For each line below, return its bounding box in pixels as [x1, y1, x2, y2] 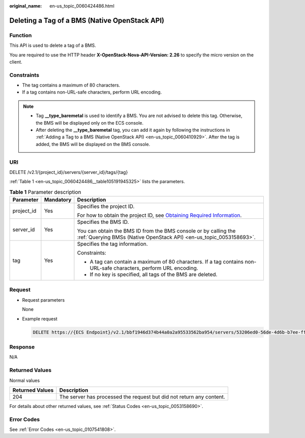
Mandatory [44, 196, 72, 203]
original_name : [9, 3, 42, 9]
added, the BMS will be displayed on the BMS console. [36, 141, 150, 147]
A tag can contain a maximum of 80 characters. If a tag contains [89, 258, 244, 266]
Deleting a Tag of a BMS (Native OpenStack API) [9, 16, 165, 25]
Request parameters [22, 297, 65, 303]
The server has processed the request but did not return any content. [59, 393, 226, 400]
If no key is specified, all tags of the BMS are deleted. [89, 271, 218, 278]
